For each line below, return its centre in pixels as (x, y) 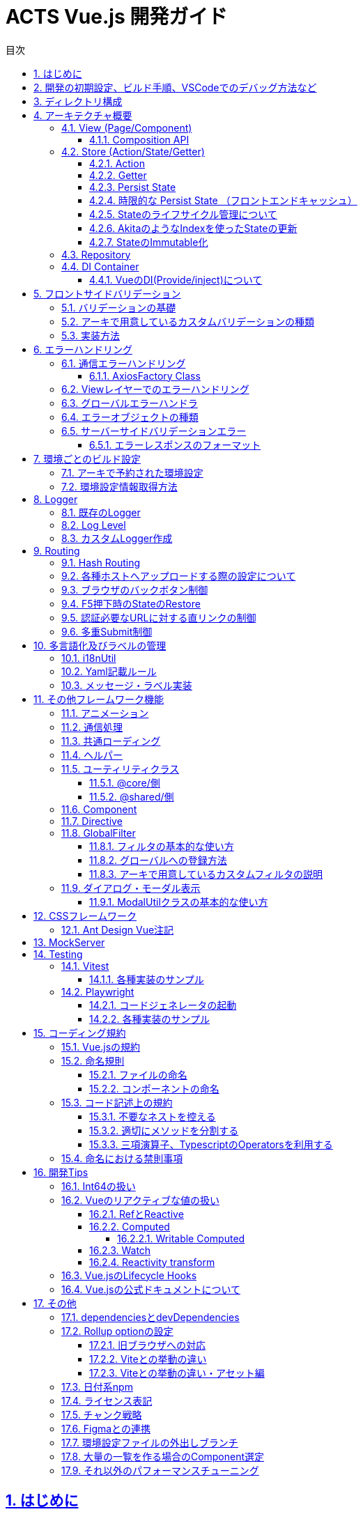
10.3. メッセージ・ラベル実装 (127, 685)
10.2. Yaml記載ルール (109, 671)
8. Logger (56, 499)
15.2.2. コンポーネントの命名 (154, 1088)
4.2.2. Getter (118, 175)
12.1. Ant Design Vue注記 (118, 929)
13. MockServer (69, 942)
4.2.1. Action (117, 163)
